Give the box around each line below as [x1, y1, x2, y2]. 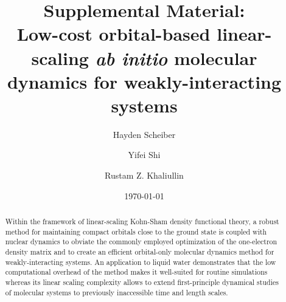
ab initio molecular [95, 45, 257, 70]
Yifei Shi [128, 148, 161, 161]
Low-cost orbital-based [16, 21, 211, 46]
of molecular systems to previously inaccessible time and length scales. [5, 287, 228, 297]
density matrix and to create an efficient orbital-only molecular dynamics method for [5, 247, 274, 257]
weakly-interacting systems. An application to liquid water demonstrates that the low [5, 256, 276, 267]
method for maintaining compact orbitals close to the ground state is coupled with [5, 226, 267, 236]
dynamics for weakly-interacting [7, 69, 282, 94]
